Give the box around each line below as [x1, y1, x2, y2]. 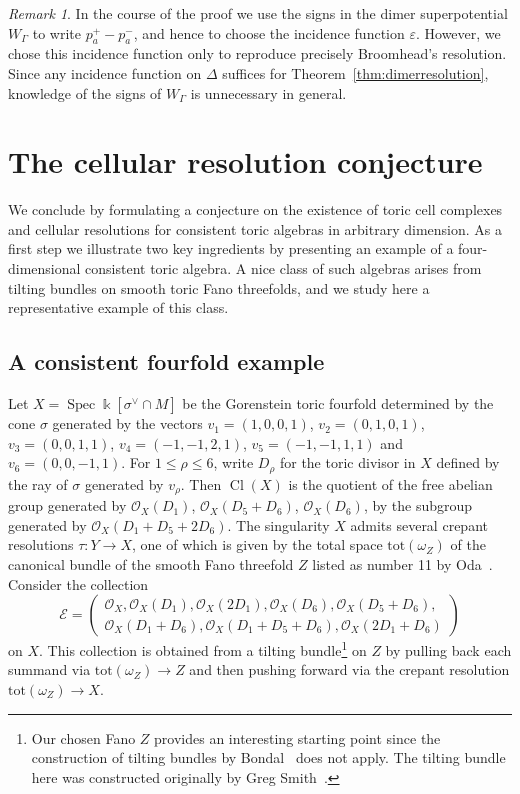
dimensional [8, 258, 81, 279]
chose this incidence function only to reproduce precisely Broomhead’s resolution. [8, 43, 507, 64]
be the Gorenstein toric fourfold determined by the [182, 393, 494, 414]
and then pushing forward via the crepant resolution [189, 659, 510, 680]
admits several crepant [350, 514, 488, 535]
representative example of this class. [8, 297, 229, 318]
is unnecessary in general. [190, 82, 347, 103]
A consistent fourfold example [8, 346, 325, 377]
